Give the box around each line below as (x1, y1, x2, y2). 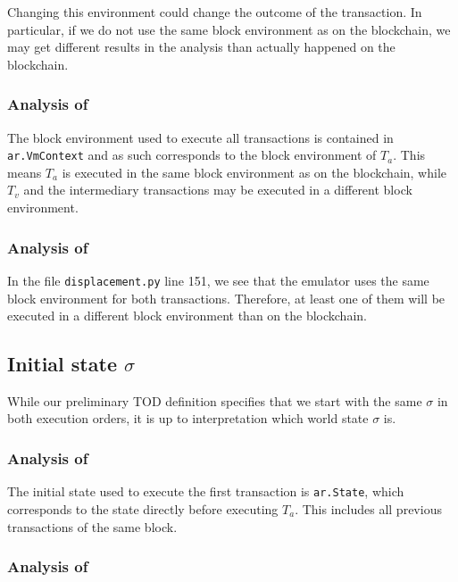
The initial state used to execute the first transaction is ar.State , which (7, 482, 404, 501)
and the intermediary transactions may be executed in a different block (23, 180, 412, 199)
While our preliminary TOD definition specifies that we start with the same (7, 391, 422, 410)
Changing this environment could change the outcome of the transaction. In (7, 3, 422, 21)
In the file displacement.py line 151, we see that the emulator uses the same (7, 270, 429, 289)
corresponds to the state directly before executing (7, 499, 279, 518)
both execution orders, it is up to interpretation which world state (7, 409, 369, 428)
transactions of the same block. (7, 517, 178, 536)
